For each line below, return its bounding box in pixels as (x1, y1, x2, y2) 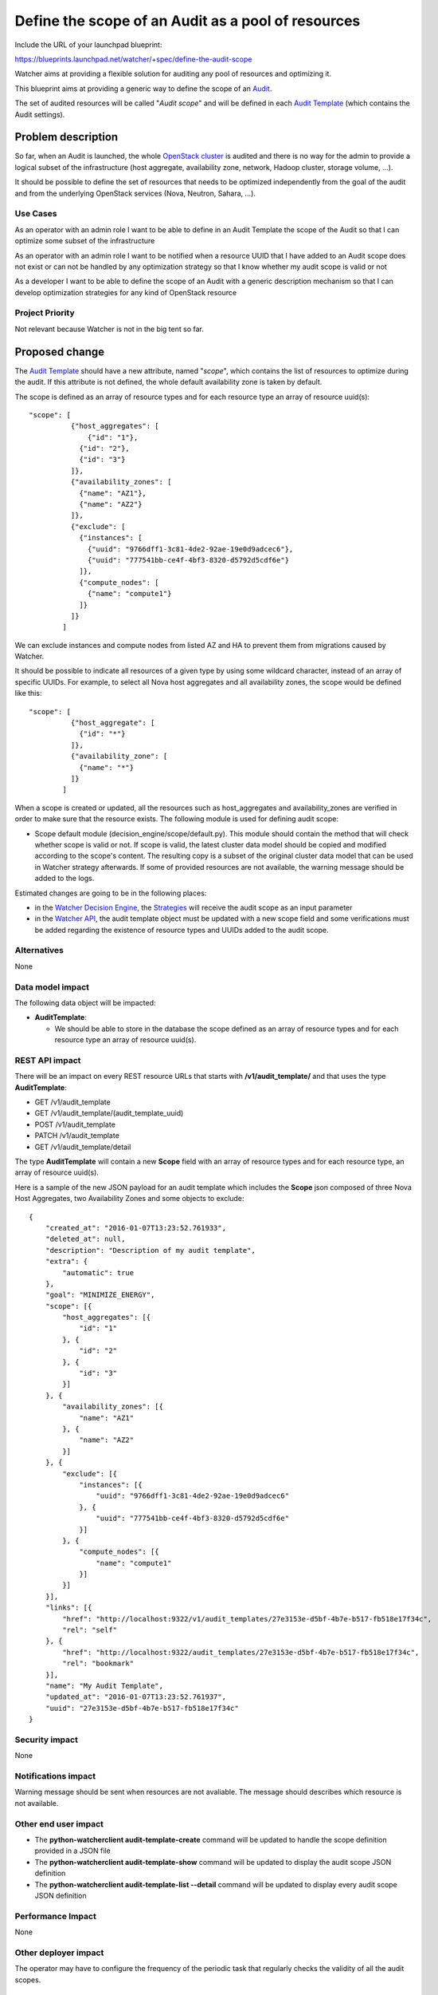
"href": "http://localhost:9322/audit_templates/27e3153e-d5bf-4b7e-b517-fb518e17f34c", (62, 1648, 420, 1657)
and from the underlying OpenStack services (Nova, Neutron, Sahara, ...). (14, 188, 256, 198)
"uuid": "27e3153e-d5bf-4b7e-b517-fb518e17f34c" (45, 1704, 239, 1713)
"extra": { (45, 1257, 88, 1266)
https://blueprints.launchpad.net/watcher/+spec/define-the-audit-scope (14, 54, 252, 64)
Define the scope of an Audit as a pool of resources (14, 12, 361, 30)
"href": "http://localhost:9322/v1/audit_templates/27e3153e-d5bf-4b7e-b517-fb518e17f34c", (62, 1614, 432, 1623)
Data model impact (14, 982, 90, 993)
